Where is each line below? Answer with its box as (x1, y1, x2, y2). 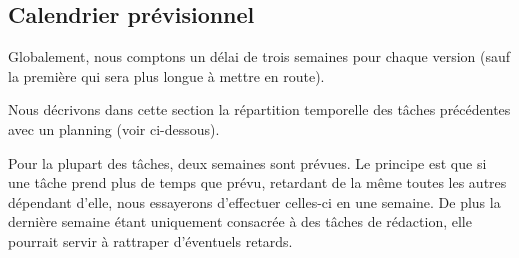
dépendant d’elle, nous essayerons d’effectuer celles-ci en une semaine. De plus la (8, 191, 501, 212)
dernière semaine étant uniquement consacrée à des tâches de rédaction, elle (8, 211, 472, 232)
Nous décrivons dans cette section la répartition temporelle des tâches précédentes (8, 99, 511, 120)
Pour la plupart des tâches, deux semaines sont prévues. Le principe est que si (8, 152, 487, 173)
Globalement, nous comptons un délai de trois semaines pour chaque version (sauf (8, 46, 511, 67)
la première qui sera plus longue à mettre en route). (8, 65, 325, 86)
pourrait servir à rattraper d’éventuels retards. (8, 230, 293, 251)
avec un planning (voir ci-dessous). (8, 118, 220, 139)
